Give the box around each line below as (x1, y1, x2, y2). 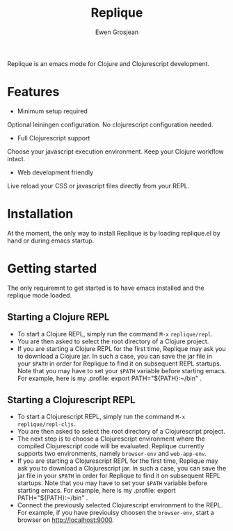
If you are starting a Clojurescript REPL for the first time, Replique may (17, 457, 218, 465)
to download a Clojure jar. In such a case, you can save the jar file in (17, 352, 213, 360)
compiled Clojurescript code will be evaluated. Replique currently (17, 442, 204, 450)
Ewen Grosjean (95, 28, 139, 36)
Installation (7, 206, 74, 222)
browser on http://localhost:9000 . (17, 516, 115, 524)
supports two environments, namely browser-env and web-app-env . (17, 450, 207, 458)
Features (7, 84, 60, 100)
